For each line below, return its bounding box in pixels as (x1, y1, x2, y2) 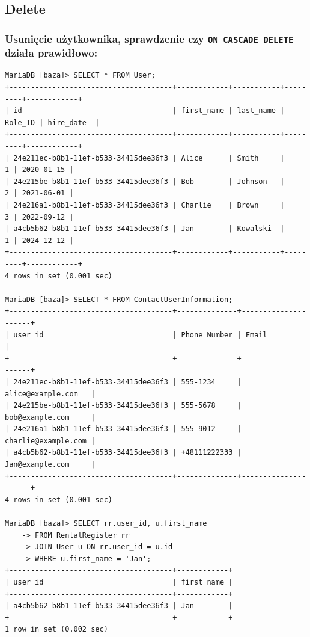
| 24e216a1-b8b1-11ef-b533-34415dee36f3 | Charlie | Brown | (5, 201, 285, 210)
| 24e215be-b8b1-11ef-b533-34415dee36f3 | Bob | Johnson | (5, 177, 285, 186)
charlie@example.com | (5, 436, 96, 445)
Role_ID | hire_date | (5, 118, 100, 127)
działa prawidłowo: (5, 45, 97, 60)
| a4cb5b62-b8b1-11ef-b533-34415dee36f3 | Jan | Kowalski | (5, 224, 285, 233)
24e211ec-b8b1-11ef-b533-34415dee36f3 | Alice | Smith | (13, 153, 285, 162)
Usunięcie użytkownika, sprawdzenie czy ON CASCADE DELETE (5, 31, 294, 46)
